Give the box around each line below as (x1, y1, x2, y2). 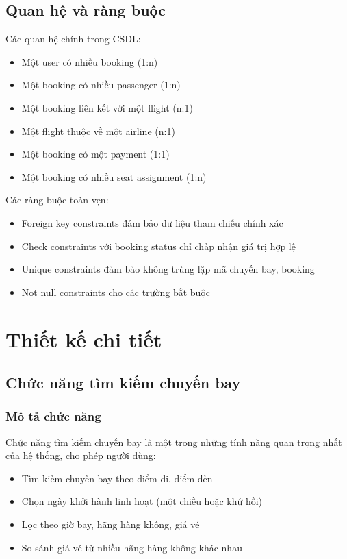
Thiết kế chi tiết (5, 325, 162, 353)
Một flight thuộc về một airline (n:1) (21, 123, 175, 138)
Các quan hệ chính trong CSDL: (5, 32, 141, 46)
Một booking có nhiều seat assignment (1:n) (21, 169, 207, 184)
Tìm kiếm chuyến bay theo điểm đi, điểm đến (21, 471, 213, 485)
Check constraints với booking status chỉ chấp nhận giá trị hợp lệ (21, 238, 296, 253)
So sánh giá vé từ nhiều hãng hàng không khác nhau (21, 540, 242, 554)
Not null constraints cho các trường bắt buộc (21, 284, 210, 299)
